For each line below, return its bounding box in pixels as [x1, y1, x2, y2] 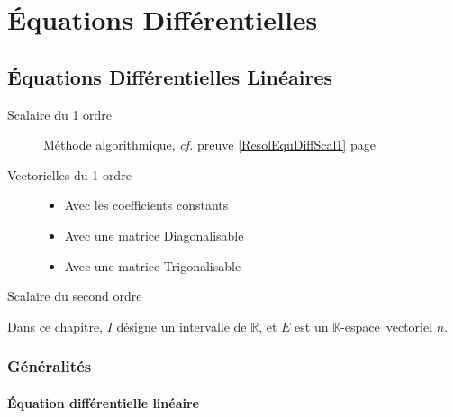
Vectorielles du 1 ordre [7, 165, 132, 184]
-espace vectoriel [340, 316, 433, 335]
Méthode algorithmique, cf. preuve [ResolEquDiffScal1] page [43, 135, 376, 154]
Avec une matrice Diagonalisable [64, 225, 244, 244]
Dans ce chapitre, [7, 316, 104, 335]
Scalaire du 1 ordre [7, 104, 113, 123]
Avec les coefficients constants [64, 195, 229, 214]
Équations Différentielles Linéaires [7, 62, 332, 90]
